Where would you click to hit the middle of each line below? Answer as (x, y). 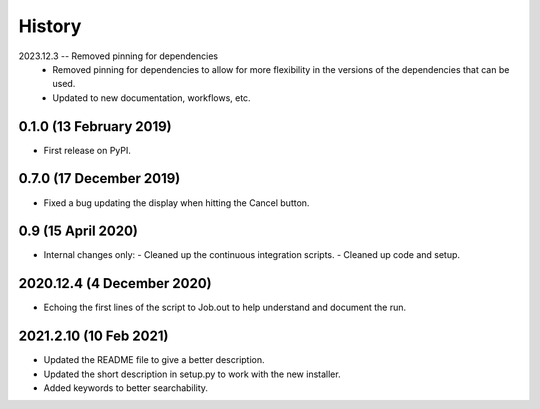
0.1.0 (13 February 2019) (95, 126)
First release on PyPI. (87, 150)
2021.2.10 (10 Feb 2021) (93, 336)
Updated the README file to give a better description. (154, 360)
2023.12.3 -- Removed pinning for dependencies (118, 56)
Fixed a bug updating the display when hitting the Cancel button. (176, 202)
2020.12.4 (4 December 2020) (115, 283)
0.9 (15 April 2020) (78, 231)
